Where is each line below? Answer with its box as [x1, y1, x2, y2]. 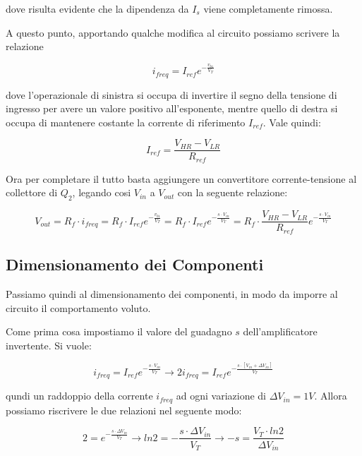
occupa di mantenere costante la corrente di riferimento [6, 114, 246, 129]
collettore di [6, 185, 58, 200]
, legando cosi [72, 185, 131, 200]
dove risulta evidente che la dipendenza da [6, 1, 189, 16]
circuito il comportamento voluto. [6, 300, 151, 315]
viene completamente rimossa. [203, 1, 333, 16]
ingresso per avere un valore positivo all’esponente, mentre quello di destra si [6, 101, 338, 116]
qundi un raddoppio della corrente [6, 388, 153, 403]
